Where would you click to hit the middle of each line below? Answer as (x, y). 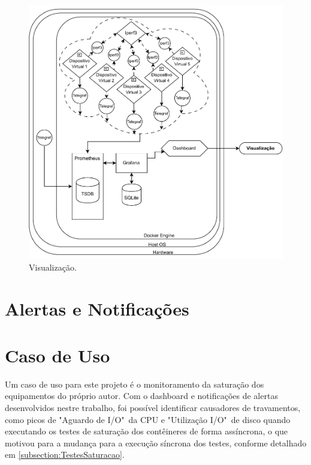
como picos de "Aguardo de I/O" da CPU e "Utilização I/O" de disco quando (148, 419)
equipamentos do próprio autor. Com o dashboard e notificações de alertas (141, 396)
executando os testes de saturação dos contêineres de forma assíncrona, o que (147, 431)
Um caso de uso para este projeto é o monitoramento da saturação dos (135, 384)
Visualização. (53, 267)
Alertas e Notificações (97, 308)
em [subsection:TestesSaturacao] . (65, 454)
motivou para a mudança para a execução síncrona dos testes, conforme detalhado (156, 442)
